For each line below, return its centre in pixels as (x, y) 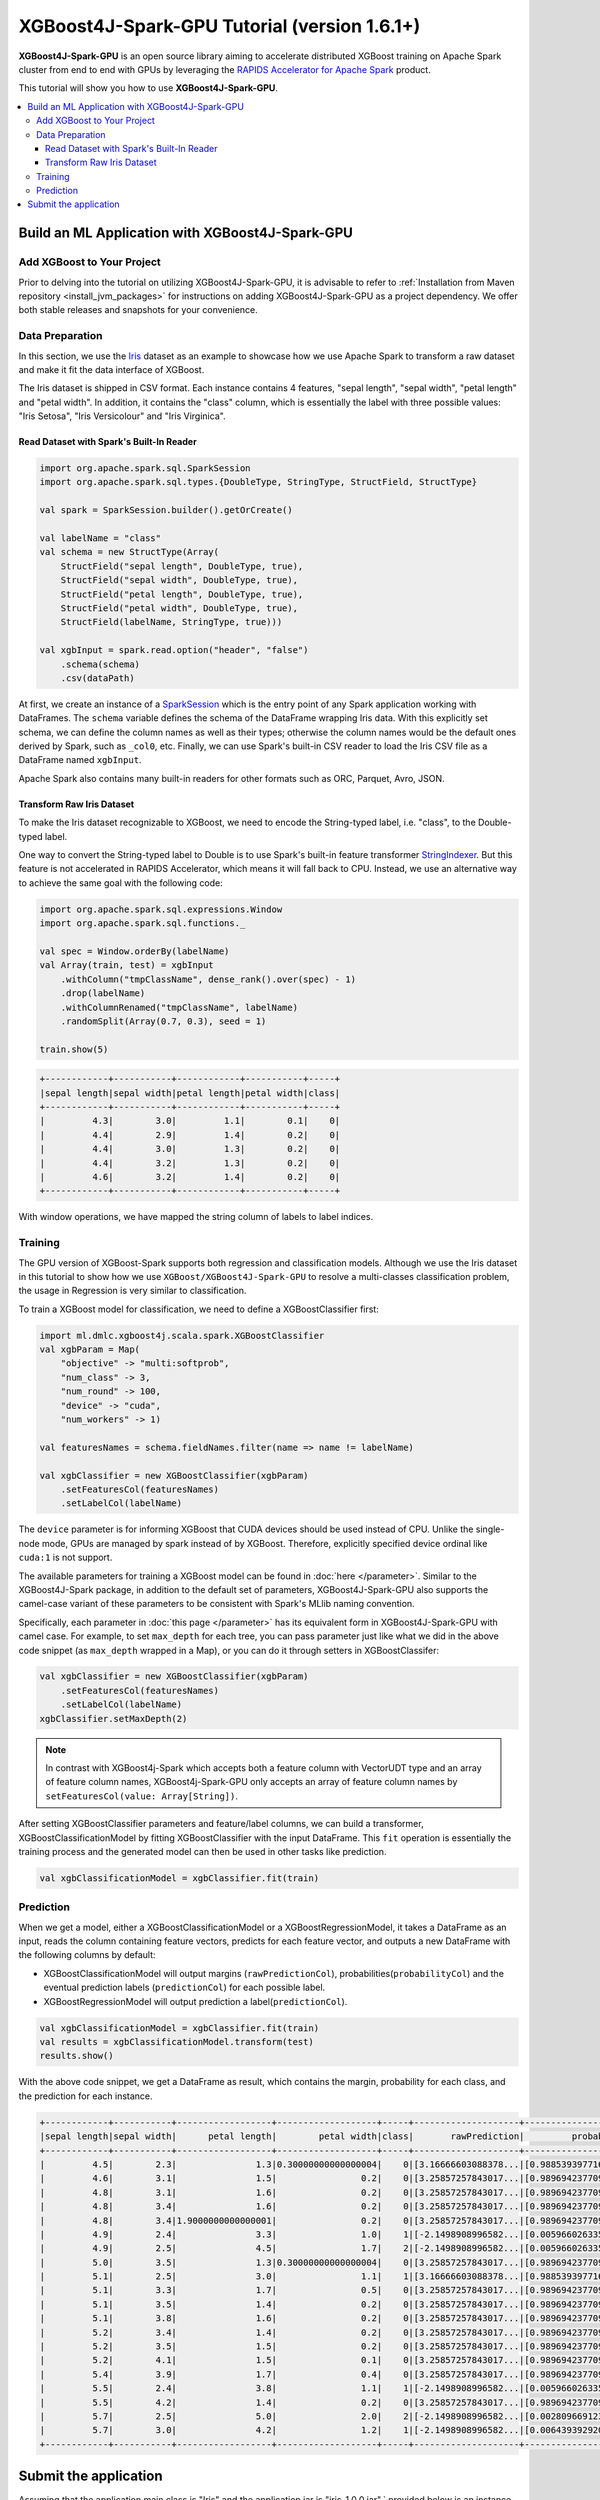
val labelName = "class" (100, 538)
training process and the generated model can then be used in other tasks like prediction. (202, 1851)
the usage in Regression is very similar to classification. (132, 1291)
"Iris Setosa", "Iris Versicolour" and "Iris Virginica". (122, 416)
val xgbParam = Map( (89, 1349)
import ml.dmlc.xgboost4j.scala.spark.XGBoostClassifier (182, 1335)
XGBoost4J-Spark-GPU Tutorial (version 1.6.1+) (219, 26)
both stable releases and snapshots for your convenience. (138, 310)
